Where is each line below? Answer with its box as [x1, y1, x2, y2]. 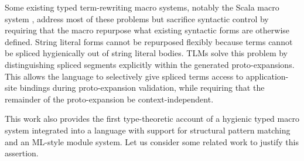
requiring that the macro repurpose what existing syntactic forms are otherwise [5, 24, 290, 36]
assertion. [5, 147, 39, 159]
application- [245, 70, 289, 82]
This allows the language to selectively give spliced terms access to [5, 70, 244, 82]
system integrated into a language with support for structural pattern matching [5, 124, 291, 136]
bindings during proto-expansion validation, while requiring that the [19, 81, 265, 94]
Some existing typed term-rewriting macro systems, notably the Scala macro [5, 1, 279, 13]
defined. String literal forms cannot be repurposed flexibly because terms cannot [5, 35, 293, 47]
